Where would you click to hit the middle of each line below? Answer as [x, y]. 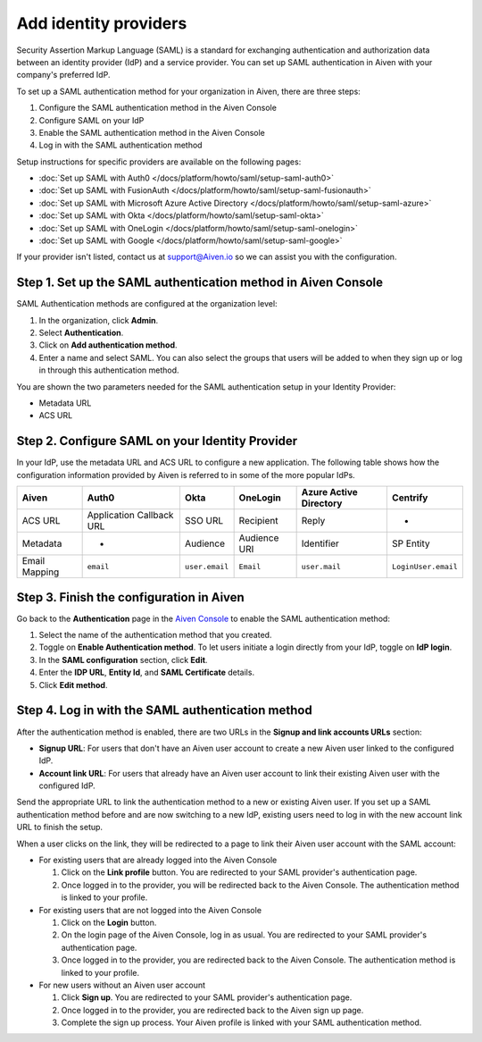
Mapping [41, 572]
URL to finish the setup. [59, 828]
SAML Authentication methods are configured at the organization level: [147, 304]
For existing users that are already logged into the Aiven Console [158, 860]
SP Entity [411, 543]
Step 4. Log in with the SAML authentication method [164, 710]
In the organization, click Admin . [99, 320]
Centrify [410, 498]
